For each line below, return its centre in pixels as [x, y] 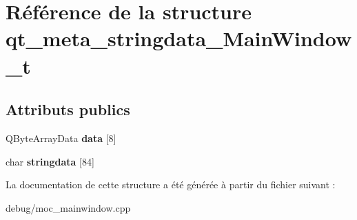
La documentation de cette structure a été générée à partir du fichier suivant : [171, 184]
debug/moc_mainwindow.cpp [68, 207]
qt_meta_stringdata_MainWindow [179, 38]
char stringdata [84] [50, 161]
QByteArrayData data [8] [61, 138]
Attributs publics [68, 109]
